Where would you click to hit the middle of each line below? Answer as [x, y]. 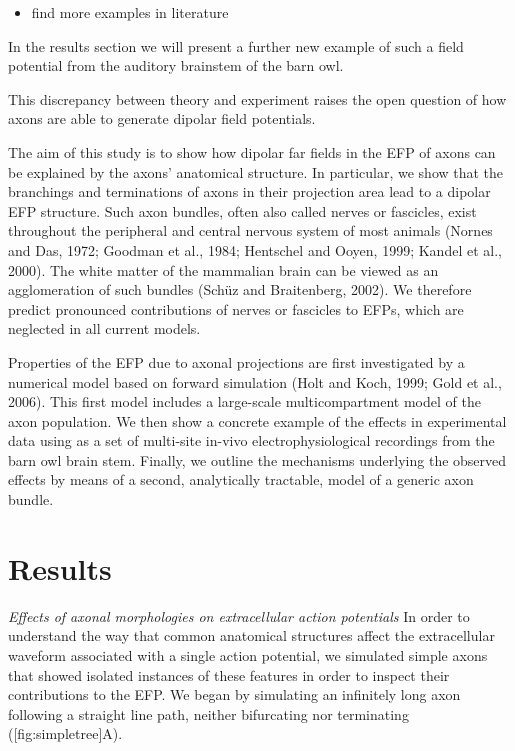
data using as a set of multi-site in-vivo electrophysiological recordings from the [251, 440]
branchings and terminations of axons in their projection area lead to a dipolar [249, 191]
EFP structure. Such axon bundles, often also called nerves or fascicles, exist [242, 210]
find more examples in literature [130, 12]
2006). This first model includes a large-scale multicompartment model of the [244, 401]
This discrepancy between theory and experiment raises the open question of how [257, 98]
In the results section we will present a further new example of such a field [236, 45]
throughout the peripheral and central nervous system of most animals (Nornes [250, 230]
